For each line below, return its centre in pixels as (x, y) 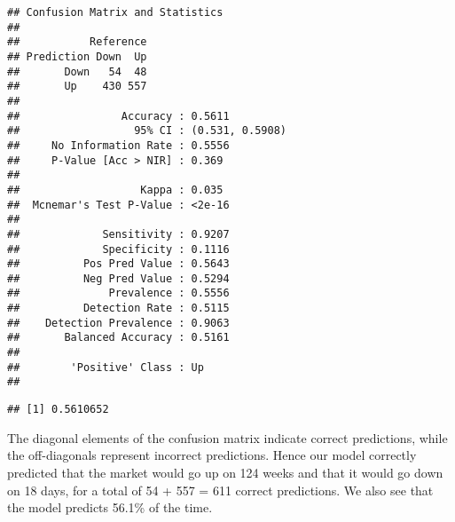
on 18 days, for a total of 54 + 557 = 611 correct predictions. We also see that (220, 490)
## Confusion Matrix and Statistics (115, 12)
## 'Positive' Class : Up (106, 367)
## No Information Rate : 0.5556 (118, 145)
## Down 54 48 (77, 71)
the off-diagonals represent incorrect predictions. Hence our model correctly (212, 455)
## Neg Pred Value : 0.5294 (118, 278)
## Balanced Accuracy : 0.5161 (118, 338)
